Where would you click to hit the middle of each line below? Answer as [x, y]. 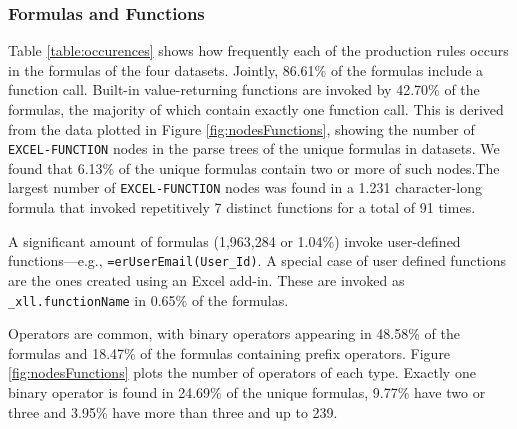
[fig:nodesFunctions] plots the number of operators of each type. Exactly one [242, 372]
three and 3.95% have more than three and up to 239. [173, 411]
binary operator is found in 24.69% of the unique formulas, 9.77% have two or [247, 391]
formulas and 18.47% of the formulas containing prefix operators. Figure [229, 352]
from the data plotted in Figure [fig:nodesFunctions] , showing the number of [241, 128]
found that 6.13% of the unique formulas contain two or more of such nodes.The [254, 167]
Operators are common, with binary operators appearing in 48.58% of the [234, 333]
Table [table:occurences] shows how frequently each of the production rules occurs [258, 50]
